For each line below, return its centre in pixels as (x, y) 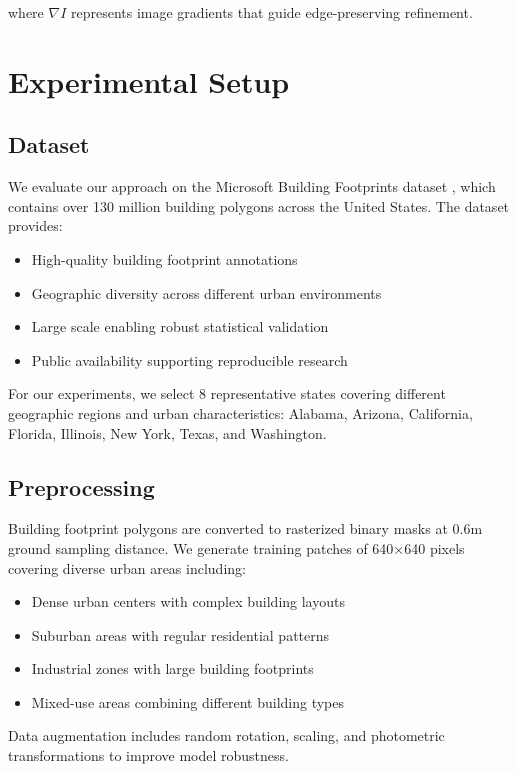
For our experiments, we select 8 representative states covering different (227, 393)
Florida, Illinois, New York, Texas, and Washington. (167, 432)
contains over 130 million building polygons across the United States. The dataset (259, 205)
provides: (35, 225)
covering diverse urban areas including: (127, 567)
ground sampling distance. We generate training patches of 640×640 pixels (236, 547)
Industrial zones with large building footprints (172, 668)
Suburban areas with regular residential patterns (180, 634)
